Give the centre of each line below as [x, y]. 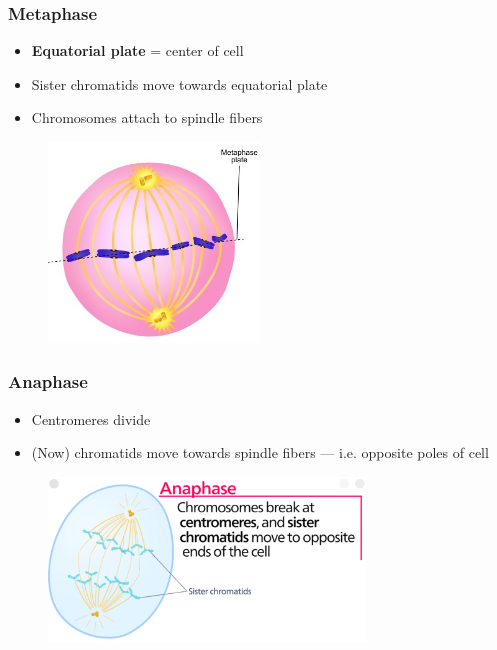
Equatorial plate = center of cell [137, 50]
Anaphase [48, 381]
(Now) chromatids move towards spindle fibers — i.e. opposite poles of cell [260, 452]
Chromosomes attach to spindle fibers [147, 117]
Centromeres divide [91, 418]
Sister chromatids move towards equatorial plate [179, 83]
